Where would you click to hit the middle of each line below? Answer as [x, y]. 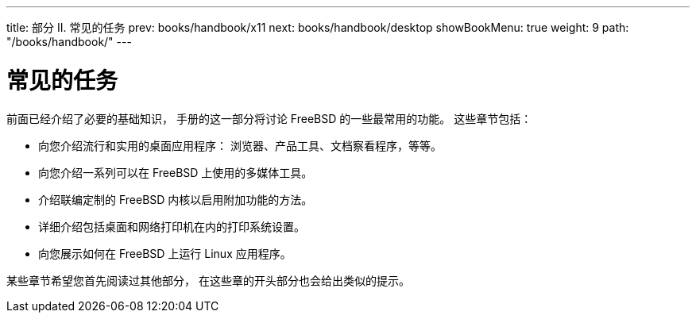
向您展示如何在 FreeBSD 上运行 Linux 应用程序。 [165, 253]
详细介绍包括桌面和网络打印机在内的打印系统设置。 [172, 226]
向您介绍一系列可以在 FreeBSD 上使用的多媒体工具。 [176, 172]
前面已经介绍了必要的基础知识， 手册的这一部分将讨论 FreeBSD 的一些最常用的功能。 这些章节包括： [269, 118]
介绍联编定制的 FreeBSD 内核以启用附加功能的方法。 [176, 199]
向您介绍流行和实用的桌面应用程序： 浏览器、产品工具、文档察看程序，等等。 [240, 145]
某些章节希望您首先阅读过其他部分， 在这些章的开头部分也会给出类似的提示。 [208, 280]
